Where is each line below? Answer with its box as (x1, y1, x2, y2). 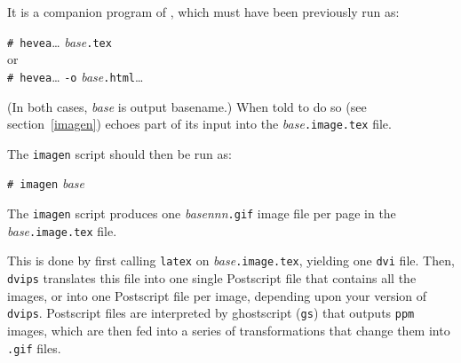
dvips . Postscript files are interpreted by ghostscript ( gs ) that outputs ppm (7, 304, 415, 322)
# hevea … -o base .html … (7, 67, 144, 85)
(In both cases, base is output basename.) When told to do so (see (7, 97, 367, 115)
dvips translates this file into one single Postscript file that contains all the (7, 269, 417, 288)
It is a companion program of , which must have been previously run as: (7, 3, 400, 20)
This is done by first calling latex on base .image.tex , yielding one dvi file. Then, (7, 251, 455, 270)
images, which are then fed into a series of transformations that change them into (7, 320, 450, 339)
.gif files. (7, 338, 61, 357)
